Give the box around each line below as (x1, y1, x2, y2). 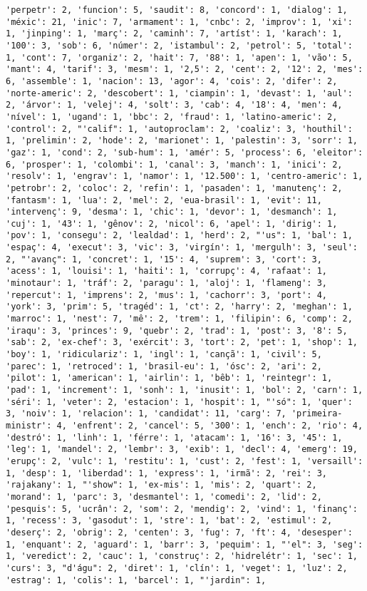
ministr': (6, 420, 52, 431)
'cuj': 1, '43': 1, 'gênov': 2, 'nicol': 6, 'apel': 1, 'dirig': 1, (6, 218, 338, 229)
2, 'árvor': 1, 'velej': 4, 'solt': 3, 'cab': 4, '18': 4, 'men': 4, (6, 100, 343, 111)
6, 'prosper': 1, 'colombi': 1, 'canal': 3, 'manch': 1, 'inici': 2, (6, 159, 343, 170)
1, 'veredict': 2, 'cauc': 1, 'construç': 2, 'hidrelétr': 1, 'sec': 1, (6, 551, 358, 562)
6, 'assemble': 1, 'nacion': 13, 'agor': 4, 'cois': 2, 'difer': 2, (6, 76, 338, 86)
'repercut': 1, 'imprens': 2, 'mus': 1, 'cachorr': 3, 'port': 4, (6, 289, 328, 300)
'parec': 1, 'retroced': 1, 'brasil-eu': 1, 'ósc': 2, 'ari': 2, (6, 361, 322, 371)
